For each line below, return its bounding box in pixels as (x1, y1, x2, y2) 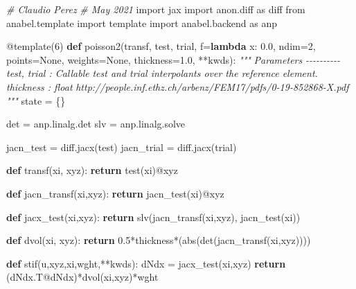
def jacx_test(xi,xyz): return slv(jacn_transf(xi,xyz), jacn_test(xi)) (6, 209, 301, 224)
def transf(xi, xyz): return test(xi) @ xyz (6, 163, 178, 177)
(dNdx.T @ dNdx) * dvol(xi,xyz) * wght (6, 270, 159, 284)
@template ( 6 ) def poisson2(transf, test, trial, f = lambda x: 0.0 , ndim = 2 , (6, 39, 316, 53)
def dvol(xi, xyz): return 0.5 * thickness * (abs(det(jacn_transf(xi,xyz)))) (6, 233, 311, 247)
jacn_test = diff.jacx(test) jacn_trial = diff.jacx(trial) (6, 139, 237, 154)
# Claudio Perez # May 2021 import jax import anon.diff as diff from (6, 2, 305, 16)
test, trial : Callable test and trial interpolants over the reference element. (6, 66, 318, 80)
